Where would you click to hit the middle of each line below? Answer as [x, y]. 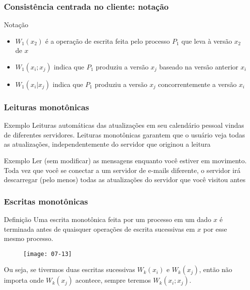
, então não [216, 269]
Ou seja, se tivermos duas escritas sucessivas [70, 269]
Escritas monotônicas [46, 201]
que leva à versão [207, 41]
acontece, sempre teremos [113, 280]
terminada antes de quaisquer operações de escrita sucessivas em [100, 229]
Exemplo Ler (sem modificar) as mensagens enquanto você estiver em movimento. [125, 160]
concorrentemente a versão [197, 84]
